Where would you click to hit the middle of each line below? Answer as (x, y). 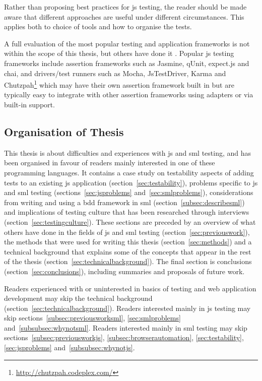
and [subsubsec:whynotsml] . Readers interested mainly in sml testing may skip (126, 327)
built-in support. (29, 104)
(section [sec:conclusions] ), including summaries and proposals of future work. (124, 271)
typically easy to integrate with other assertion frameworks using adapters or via (129, 94)
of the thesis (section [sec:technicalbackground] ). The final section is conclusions (128, 261)
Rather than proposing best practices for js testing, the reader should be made (125, 7)
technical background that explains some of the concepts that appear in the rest (128, 251)
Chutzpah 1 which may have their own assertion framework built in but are (119, 84)
